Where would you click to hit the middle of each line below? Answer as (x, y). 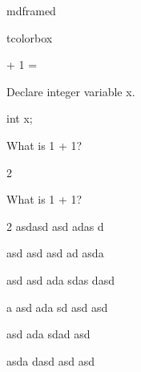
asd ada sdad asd (48, 334)
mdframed (31, 10)
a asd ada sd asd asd (57, 307)
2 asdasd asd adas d (55, 226)
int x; (20, 118)
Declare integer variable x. (71, 91)
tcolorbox (30, 37)
